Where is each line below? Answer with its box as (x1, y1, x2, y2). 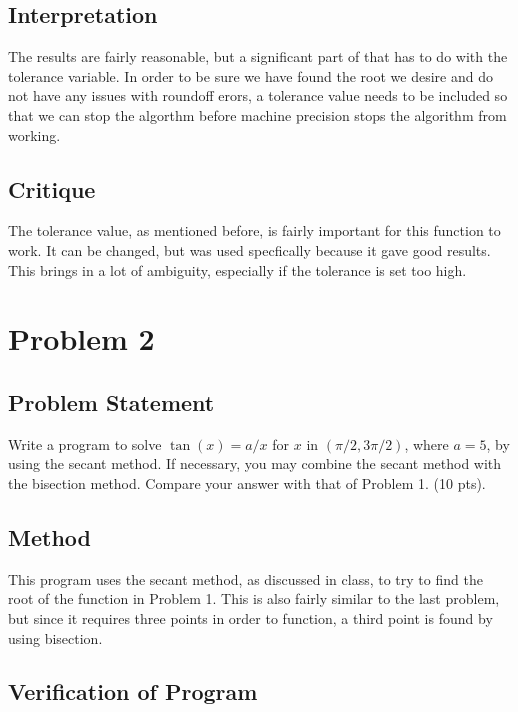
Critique (8, 173, 96, 204)
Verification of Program (8, 676, 258, 707)
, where (404, 433, 449, 454)
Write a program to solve (8, 433, 162, 454)
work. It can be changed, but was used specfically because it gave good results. (8, 239, 491, 260)
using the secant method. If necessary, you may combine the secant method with (8, 453, 502, 474)
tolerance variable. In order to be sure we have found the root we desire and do (8, 65, 493, 86)
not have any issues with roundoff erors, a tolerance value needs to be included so (8, 85, 508, 106)
